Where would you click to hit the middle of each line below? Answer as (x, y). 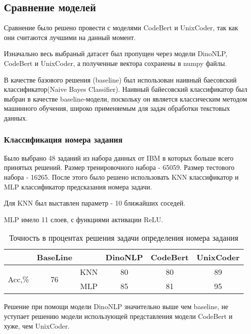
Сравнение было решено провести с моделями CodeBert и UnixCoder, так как (121, 28)
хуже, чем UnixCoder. (37, 325)
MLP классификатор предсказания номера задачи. (78, 186)
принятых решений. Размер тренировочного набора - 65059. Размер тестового (119, 167)
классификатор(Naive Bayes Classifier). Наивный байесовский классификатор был (126, 89)
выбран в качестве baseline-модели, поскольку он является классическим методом (125, 98)
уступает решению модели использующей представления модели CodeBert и (118, 316)
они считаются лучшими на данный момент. (70, 37)
